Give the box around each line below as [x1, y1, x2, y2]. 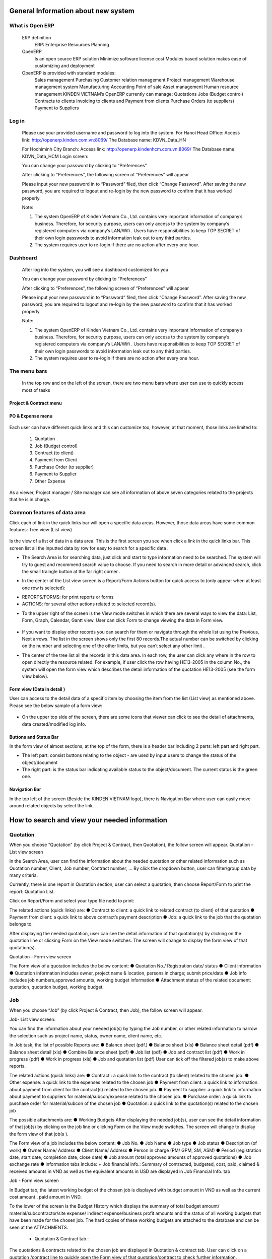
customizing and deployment [34, 63, 95, 69]
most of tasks [22, 387, 50, 393]
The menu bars [9, 368, 47, 375]
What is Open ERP [9, 22, 54, 29]
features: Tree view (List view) [9, 526, 73, 532]
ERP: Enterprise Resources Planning [34, 41, 109, 47]
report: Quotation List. [9, 888, 55, 894]
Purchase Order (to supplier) [34, 464, 94, 470]
